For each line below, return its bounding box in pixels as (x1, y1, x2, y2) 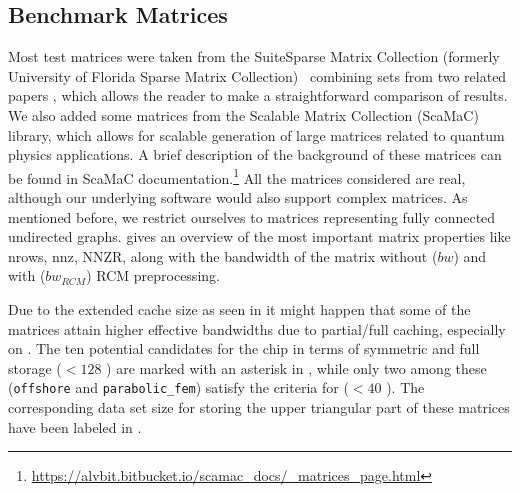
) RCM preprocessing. (86, 265, 220, 286)
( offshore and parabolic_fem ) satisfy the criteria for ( (8, 377, 349, 398)
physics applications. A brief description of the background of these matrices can (8, 144, 502, 165)
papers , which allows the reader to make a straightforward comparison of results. (8, 85, 508, 106)
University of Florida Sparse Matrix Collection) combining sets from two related (8, 65, 507, 86)
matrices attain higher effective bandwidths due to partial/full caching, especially (8, 318, 506, 339)
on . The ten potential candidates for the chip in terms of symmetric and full (8, 338, 480, 359)
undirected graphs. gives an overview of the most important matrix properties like (8, 226, 511, 247)
